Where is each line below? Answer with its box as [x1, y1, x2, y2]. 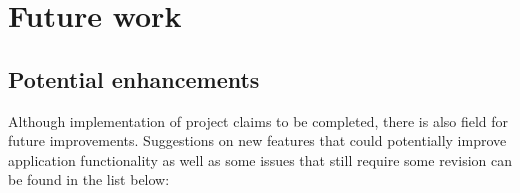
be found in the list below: [8, 169, 170, 190]
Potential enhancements [8, 63, 260, 94]
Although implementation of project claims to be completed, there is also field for [8, 110, 509, 131]
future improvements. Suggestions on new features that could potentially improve [8, 130, 507, 151]
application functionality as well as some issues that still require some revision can [8, 149, 512, 170]
